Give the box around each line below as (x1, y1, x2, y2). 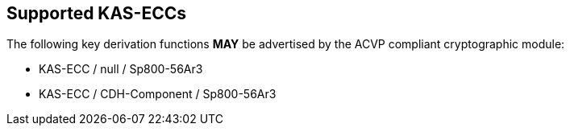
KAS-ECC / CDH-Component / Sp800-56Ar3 (39, 87, 277, 101)
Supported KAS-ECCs (6, 3, 186, 23)
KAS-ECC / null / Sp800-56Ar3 (39, 62, 203, 76)
